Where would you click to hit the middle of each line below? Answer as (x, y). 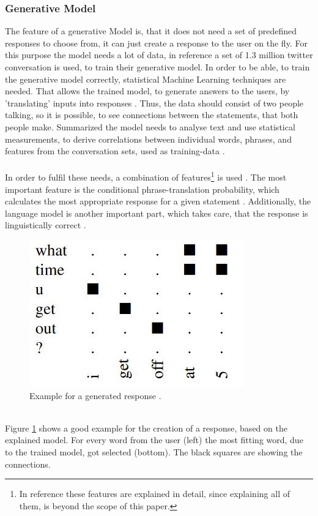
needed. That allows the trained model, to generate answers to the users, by (147, 91)
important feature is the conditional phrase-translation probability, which (142, 189)
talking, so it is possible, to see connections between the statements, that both (152, 115)
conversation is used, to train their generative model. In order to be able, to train (157, 67)
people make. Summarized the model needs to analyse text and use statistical (150, 126)
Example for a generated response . (95, 395)
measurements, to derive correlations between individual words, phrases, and (148, 139)
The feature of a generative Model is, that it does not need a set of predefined (151, 31)
